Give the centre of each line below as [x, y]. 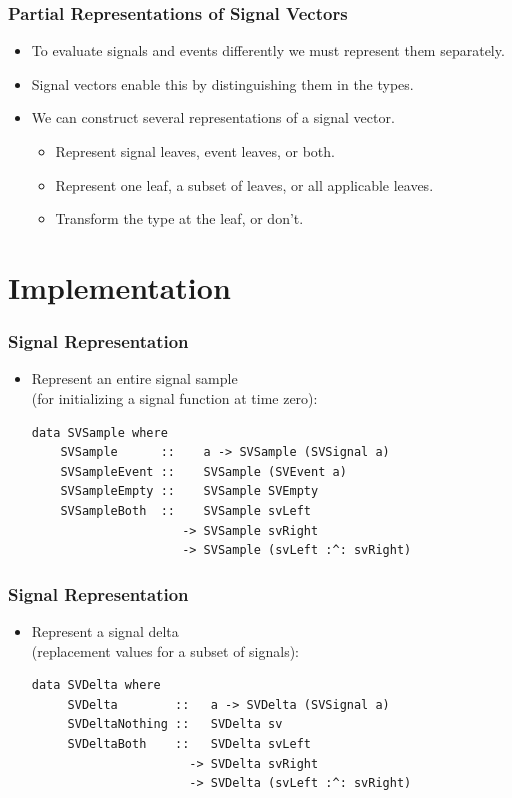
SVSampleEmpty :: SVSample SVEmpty [189, 491]
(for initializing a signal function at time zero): [174, 397]
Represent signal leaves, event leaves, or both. [195, 151]
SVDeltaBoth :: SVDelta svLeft [189, 743]
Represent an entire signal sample [134, 378]
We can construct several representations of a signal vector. [213, 117]
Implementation [119, 286]
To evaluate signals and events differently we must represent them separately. [268, 50]
